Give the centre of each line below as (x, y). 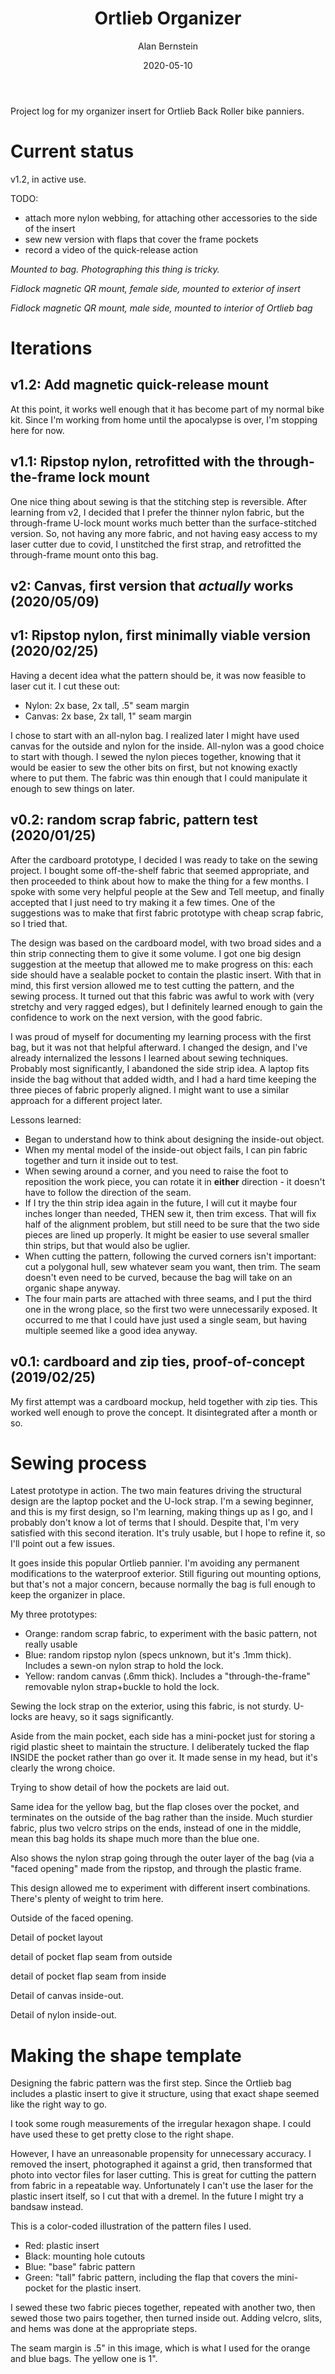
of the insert (50, 228)
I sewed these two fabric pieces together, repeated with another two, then (163, 2308)
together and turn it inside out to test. (101, 1160)
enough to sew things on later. (72, 788)
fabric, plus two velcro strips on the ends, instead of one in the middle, (156, 1828)
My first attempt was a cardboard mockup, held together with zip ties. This (164, 1401)
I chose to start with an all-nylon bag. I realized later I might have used (155, 735)
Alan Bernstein (168, 46)
